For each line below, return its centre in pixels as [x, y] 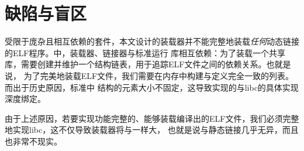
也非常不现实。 [33, 141]
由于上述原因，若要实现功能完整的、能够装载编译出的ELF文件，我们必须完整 [152, 118]
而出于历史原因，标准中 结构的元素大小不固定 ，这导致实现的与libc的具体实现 [152, 87]
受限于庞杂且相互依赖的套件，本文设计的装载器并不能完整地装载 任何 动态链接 [152, 41]
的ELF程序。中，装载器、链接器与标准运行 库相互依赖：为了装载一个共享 [145, 52]
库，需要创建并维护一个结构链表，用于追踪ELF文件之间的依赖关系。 [136, 64]
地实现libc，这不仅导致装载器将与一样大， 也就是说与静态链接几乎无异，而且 [152, 130]
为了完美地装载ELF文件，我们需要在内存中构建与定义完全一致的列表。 [159, 75]
